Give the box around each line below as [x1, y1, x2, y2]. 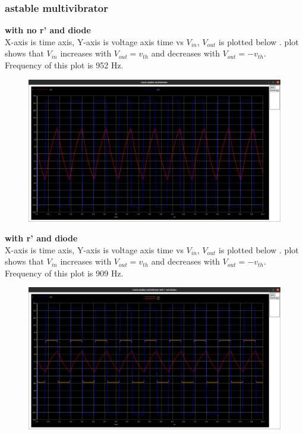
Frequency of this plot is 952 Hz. [5, 59, 124, 71]
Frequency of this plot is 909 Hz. [5, 266, 124, 279]
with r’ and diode [5, 232, 78, 244]
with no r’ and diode [5, 24, 91, 36]
